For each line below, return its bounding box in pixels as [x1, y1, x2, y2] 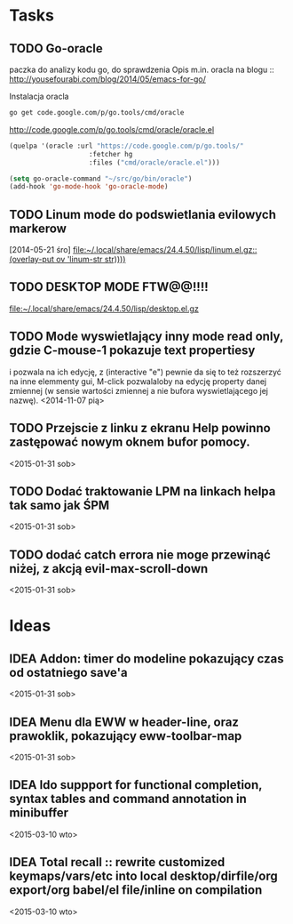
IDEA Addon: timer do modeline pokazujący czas [9, 651, 284, 666]
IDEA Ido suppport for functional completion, [9, 777, 263, 792]
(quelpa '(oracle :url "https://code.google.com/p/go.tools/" [9, 141, 244, 150]
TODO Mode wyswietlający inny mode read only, [9, 329, 284, 344]
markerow [9, 221, 67, 236]
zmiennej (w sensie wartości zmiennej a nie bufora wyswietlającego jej [9, 385, 269, 396]
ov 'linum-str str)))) [56, 254, 126, 265]
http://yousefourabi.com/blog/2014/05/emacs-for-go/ [9, 74, 207, 84]
